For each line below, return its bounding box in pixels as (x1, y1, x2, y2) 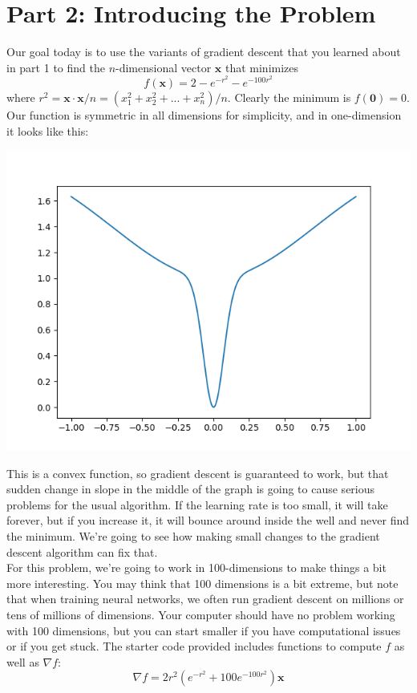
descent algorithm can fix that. (6, 543, 158, 560)
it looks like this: (6, 122, 89, 139)
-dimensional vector (115, 59, 212, 75)
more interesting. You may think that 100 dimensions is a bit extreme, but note (6, 574, 399, 591)
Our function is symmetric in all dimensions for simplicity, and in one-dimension (6, 106, 402, 123)
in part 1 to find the (6, 59, 105, 75)
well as (6, 653, 39, 670)
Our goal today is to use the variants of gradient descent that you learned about (6, 43, 401, 60)
